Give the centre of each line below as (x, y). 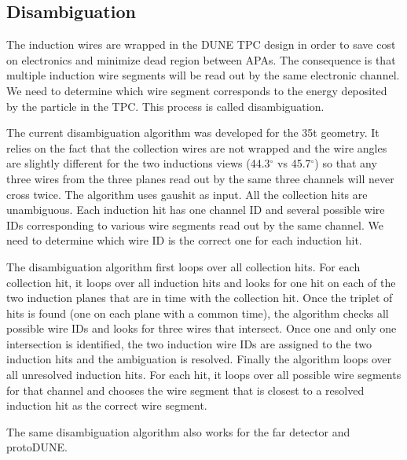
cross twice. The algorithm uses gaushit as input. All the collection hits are (187, 194)
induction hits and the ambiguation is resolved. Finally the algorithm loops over (199, 359)
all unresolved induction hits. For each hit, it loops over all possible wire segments (204, 375)
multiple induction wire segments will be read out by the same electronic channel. (203, 75)
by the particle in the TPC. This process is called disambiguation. (165, 106)
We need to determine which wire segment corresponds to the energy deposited (197, 90)
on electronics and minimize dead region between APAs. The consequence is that (201, 59)
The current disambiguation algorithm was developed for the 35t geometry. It (193, 132)
